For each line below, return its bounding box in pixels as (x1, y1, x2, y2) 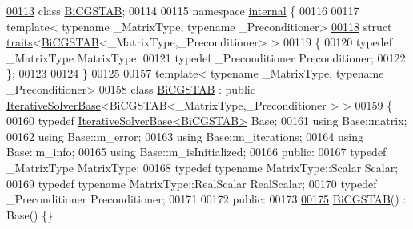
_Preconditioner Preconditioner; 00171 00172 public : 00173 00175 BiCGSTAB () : (6, 191, 407, 207)
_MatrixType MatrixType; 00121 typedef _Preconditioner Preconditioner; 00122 (6, 49, 406, 66)
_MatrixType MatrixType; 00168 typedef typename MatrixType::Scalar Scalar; (6, 159, 399, 175)
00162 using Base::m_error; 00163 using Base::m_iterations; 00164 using (6, 127, 363, 144)
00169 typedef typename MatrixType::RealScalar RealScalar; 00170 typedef (6, 175, 377, 191)
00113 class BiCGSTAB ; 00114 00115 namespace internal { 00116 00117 (6, 2, 359, 18)
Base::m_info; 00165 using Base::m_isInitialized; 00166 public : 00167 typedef (6, 143, 387, 160)
